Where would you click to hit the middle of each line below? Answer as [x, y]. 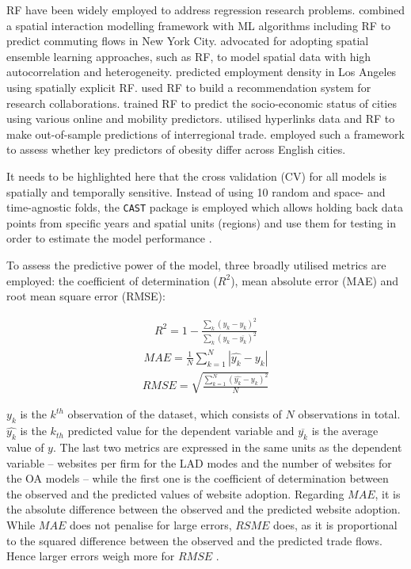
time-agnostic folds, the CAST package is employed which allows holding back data [205, 207]
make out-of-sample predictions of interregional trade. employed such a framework [205, 134]
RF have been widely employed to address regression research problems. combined [206, 10]
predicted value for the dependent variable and [181, 431]
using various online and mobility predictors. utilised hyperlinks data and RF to [201, 118]
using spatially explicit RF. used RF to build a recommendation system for [189, 87]
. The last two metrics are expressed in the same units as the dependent [227, 447]
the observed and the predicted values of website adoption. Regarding [175, 493]
